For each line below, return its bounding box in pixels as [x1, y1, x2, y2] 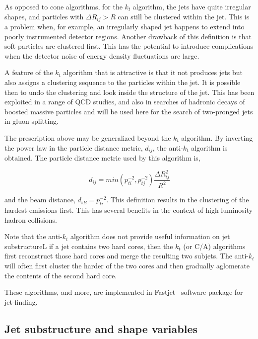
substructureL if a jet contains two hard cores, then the [4, 241, 173, 251]
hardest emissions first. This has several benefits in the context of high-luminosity [4, 205, 253, 215]
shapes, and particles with [4, 11, 84, 21]
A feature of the [4, 67, 53, 78]
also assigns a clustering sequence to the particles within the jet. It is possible [4, 77, 241, 87]
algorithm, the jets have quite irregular [132, 1, 251, 11]
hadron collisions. [4, 214, 57, 225]
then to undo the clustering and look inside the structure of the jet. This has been [4, 86, 255, 97]
